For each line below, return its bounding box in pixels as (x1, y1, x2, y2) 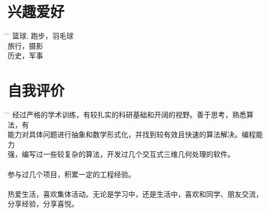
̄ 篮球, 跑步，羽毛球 (8, 30, 73, 41)
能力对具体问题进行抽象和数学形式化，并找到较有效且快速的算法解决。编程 (8, 129, 256, 140)
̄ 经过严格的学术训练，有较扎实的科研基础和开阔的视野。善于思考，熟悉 (8, 109, 247, 120)
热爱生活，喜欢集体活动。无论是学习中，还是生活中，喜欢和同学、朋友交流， (8, 188, 263, 199)
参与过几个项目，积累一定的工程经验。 (8, 168, 135, 179)
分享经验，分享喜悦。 (8, 198, 79, 209)
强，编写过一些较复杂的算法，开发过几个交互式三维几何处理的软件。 (8, 149, 235, 159)
